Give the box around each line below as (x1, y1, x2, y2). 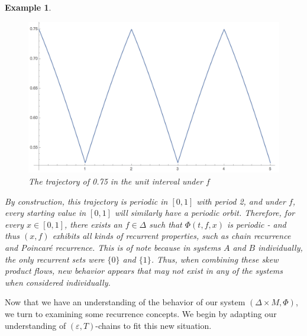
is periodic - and (227, 218, 286, 230)
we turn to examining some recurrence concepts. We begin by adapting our (5, 308, 277, 320)
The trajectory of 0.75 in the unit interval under (28, 175, 203, 188)
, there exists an (64, 218, 122, 230)
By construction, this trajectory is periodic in (5, 195, 168, 207)
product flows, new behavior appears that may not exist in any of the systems (5, 264, 283, 277)
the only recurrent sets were (5, 253, 105, 265)
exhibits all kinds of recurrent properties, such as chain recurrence (52, 230, 291, 242)
